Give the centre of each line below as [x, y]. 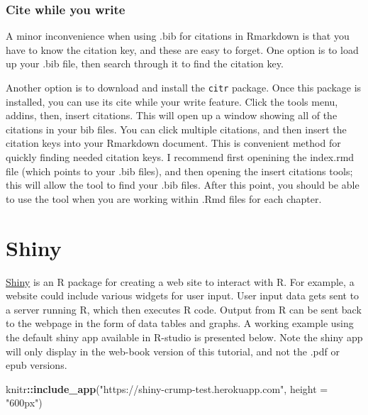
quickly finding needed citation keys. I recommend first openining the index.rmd [180, 157]
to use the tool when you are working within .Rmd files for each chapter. [164, 198]
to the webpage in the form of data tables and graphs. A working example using [180, 323]
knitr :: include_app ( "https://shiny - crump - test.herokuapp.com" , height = [167, 388]
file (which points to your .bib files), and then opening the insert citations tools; [179, 171]
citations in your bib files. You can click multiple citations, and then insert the [176, 129]
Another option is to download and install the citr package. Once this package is [184, 87]
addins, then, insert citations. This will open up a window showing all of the [172, 115]
